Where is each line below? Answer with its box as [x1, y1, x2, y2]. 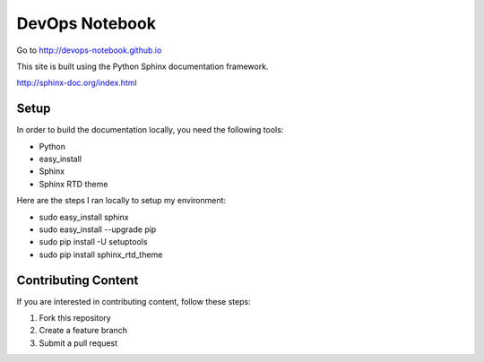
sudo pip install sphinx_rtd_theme [39, 249, 163, 260]
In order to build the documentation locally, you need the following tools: [16, 125, 284, 135]
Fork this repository [39, 313, 111, 323]
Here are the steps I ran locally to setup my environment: [16, 195, 227, 206]
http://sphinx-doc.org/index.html [16, 77, 138, 89]
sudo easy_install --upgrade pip [39, 224, 157, 235]
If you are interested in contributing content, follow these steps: [16, 296, 251, 306]
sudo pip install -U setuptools [39, 237, 148, 247]
